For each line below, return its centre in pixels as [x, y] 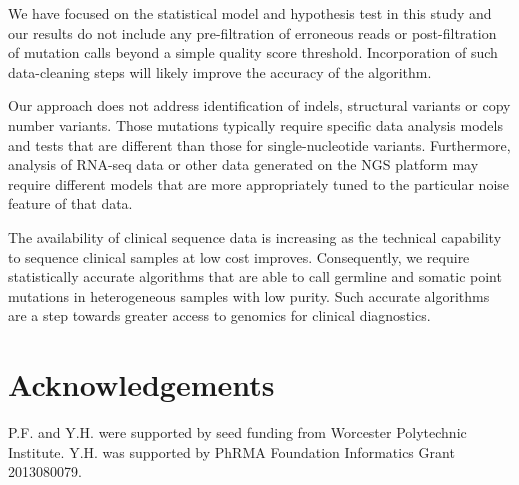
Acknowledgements [141, 384]
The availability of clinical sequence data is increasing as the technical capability [255, 236]
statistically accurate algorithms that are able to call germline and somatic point [255, 276]
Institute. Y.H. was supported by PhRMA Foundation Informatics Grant [231, 451]
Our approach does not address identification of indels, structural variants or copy [259, 105]
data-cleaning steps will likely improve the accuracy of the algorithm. [220, 71]
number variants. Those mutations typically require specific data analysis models [255, 124]
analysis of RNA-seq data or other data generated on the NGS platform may [243, 164]
